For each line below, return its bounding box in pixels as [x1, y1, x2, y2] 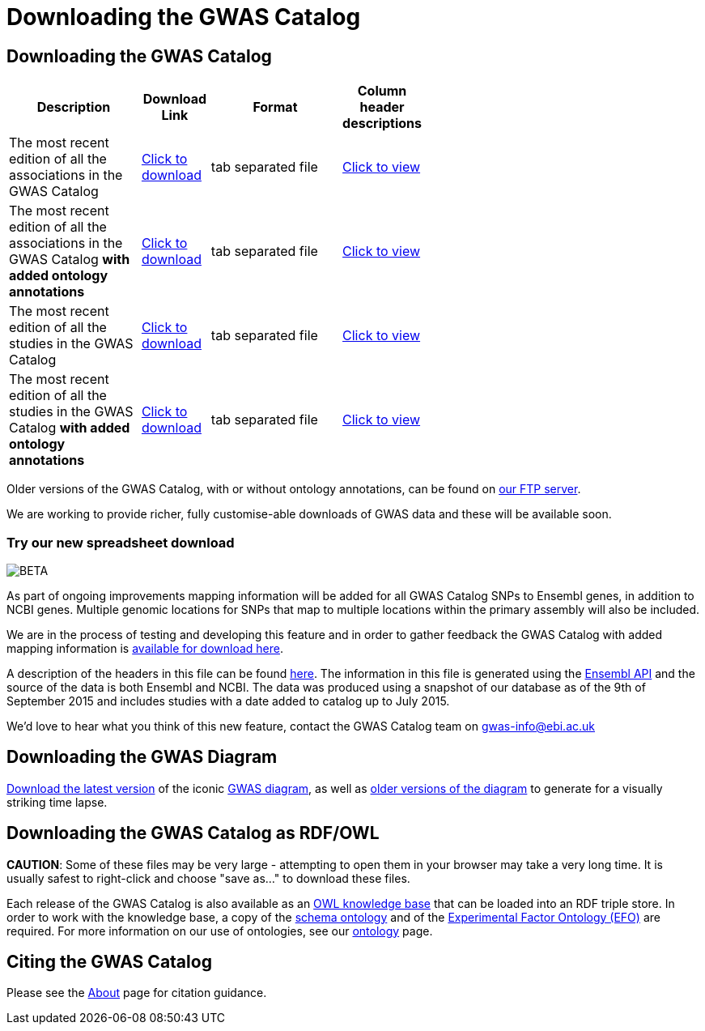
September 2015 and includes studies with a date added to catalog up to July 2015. [6, 693, 450, 708]
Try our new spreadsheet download [6, 534, 235, 551]
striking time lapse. [6, 795, 108, 809]
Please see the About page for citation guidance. [6, 986, 267, 1000]
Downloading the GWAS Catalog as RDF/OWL [6, 823, 380, 844]
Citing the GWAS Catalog [6, 952, 212, 973]
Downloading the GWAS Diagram [6, 747, 278, 768]
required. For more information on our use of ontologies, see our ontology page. [6, 923, 433, 938]
